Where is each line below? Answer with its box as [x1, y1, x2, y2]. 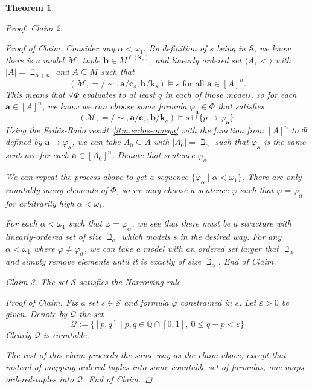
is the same [264, 135, 306, 148]
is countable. [43, 328, 89, 341]
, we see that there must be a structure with [132, 217, 291, 230]
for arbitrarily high [5, 196, 74, 209]
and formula [124, 295, 169, 308]
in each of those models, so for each [165, 88, 297, 100]
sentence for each [5, 149, 69, 161]
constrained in [180, 295, 232, 308]
